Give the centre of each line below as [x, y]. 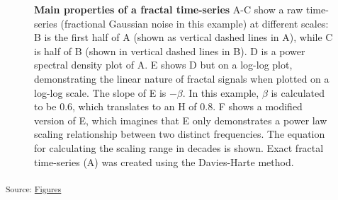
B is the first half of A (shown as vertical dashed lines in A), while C [184, 37]
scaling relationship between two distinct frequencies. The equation [180, 134]
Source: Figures [34, 188]
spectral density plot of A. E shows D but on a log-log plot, [163, 65]
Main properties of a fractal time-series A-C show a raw [169, 9]
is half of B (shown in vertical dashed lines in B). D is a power [170, 51]
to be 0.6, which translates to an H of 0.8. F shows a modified [168, 106]
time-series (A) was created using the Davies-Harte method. [164, 161]
